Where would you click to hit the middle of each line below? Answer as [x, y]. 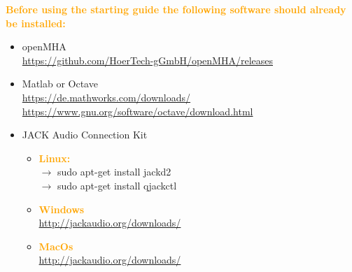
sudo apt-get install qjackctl [117, 185]
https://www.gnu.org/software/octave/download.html [138, 111]
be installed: [36, 23]
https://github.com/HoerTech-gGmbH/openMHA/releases [147, 60]
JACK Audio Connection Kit [85, 135]
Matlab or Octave [60, 84]
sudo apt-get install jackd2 [114, 172]
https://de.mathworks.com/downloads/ [106, 97]
